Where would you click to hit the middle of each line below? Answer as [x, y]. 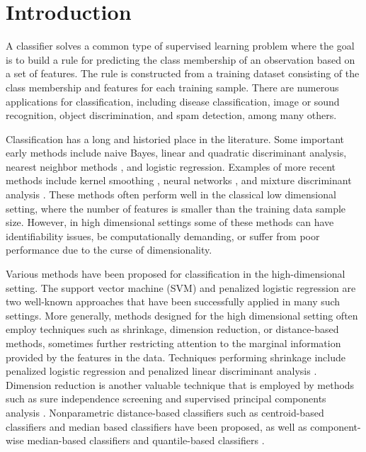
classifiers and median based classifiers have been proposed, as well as [156, 426]
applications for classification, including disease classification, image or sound [173, 101]
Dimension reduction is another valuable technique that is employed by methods [180, 384]
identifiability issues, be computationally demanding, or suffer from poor [163, 236]
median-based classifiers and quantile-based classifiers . [146, 440]
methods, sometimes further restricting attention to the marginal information [173, 343]
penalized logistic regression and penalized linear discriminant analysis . [161, 371]
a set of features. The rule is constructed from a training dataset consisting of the [183, 73]
